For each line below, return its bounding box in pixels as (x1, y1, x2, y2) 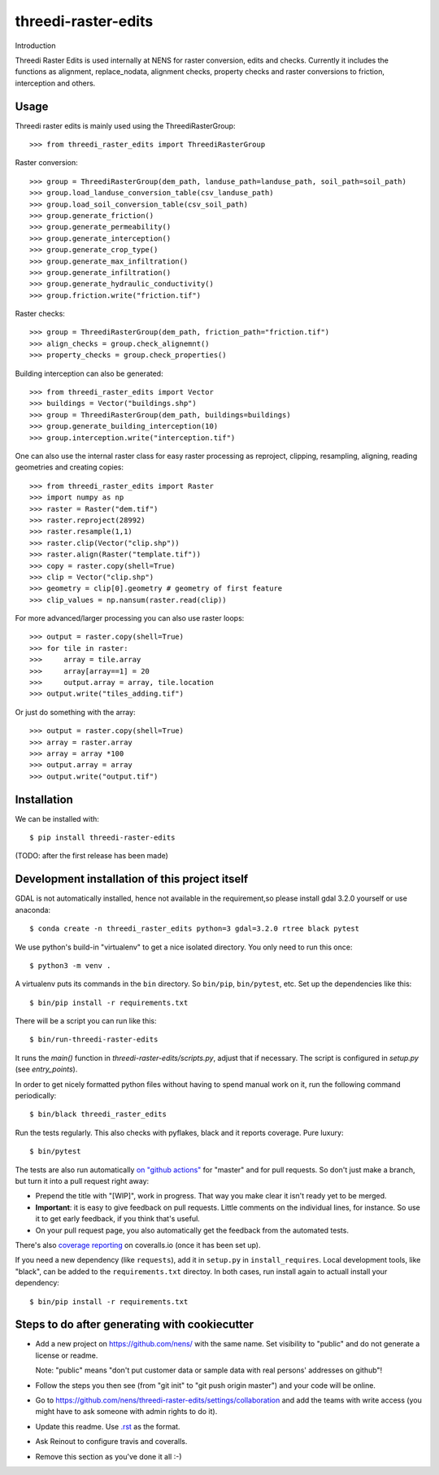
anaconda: (15, 905, 51, 914)
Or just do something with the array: (15, 707, 136, 717)
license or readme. (35, 1351, 98, 1360)
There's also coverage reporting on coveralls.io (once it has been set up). (15, 1240, 261, 1250)
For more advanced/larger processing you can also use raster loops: (15, 613, 245, 623)
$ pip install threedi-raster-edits (29, 833, 176, 842)
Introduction (15, 41, 56, 50)
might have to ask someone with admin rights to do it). (35, 1407, 218, 1416)
